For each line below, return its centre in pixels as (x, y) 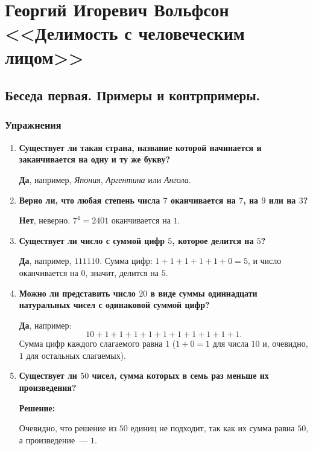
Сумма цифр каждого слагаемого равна (91, 343)
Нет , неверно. (45, 220)
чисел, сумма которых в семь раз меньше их (180, 375)
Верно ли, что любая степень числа (90, 200)
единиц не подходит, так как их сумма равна (213, 428)
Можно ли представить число (77, 293)
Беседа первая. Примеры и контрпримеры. (133, 95)
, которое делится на (213, 240)
